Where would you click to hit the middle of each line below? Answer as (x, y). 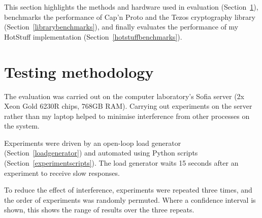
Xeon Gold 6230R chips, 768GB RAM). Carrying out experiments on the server (128, 106)
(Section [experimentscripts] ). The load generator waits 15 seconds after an (121, 163)
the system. (22, 126)
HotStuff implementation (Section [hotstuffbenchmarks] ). (93, 36)
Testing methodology (79, 71)
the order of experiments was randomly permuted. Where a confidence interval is (130, 199)
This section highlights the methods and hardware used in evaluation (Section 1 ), (131, 7)
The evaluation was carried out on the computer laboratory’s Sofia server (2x (124, 96)
